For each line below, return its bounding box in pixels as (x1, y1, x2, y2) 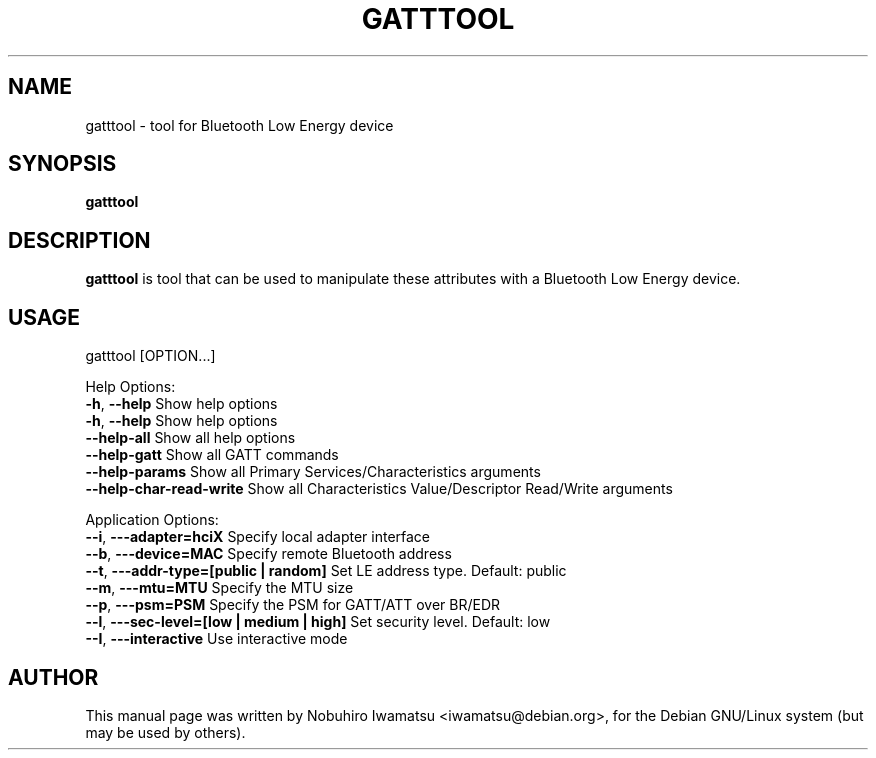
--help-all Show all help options (85, 429, 296, 447)
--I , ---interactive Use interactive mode (85, 630, 348, 648)
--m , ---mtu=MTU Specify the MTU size (85, 579, 354, 597)
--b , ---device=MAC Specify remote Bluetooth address (85, 545, 452, 563)
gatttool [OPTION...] (85, 347, 216, 365)
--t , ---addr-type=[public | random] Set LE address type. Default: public (85, 562, 567, 580)
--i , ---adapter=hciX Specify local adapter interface (85, 528, 431, 546)
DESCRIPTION (8, 227, 151, 253)
